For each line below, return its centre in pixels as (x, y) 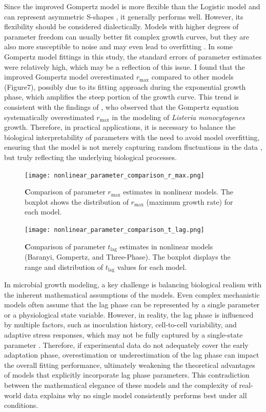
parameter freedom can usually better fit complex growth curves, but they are (127, 36)
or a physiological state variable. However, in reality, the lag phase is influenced (129, 314)
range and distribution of (64, 267)
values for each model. (152, 267)
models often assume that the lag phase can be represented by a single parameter (132, 305)
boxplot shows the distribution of (77, 201)
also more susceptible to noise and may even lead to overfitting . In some (119, 46)
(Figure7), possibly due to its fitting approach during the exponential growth (125, 86)
